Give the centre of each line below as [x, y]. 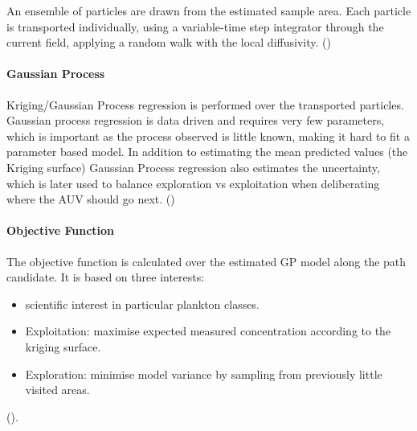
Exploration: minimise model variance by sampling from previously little [204, 374]
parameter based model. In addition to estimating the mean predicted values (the [207, 152]
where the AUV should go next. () [91, 199]
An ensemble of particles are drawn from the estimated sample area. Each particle [209, 10]
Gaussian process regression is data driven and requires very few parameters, [196, 120]
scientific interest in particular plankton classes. [142, 304]
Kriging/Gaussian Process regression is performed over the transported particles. [205, 104]
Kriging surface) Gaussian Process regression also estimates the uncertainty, [193, 167]
